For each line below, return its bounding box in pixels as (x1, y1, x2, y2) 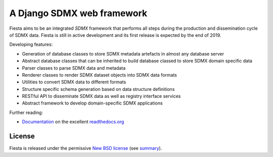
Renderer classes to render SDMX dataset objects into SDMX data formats (22, 72, 177, 78)
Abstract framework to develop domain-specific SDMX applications (22, 100, 163, 106)
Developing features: (9, 41, 53, 47)
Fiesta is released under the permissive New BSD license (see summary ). (9, 145, 162, 151)
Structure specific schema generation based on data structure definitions (22, 86, 175, 92)
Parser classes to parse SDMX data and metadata (22, 65, 126, 71)
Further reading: (9, 109, 43, 116)
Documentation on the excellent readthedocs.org (22, 119, 124, 125)
